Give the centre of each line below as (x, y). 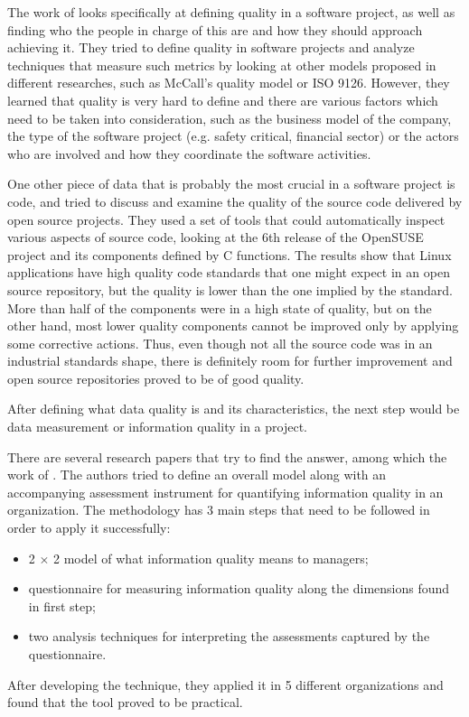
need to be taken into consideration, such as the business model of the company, (230, 118)
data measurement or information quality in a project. (157, 427)
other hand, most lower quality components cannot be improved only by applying (233, 326)
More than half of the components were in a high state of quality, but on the (220, 307)
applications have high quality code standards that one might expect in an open (229, 272)
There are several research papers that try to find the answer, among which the (227, 456)
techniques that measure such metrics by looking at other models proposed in (222, 65)
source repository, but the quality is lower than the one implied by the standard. (230, 289)
